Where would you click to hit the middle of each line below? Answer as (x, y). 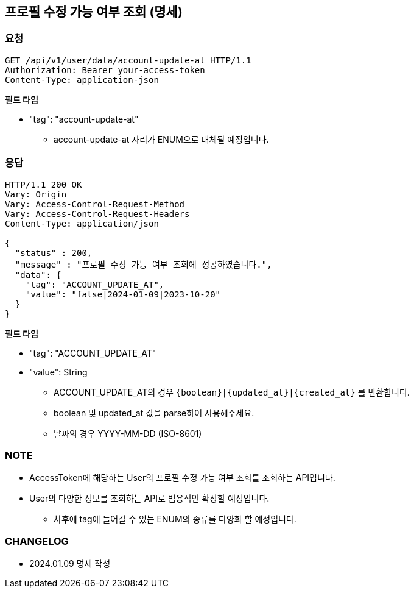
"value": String (58, 372)
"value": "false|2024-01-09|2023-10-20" (123, 294)
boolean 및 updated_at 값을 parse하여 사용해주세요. (154, 413)
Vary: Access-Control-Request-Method (95, 204)
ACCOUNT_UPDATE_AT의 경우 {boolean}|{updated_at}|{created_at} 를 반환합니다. (232, 392)
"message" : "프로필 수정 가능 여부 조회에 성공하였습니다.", (143, 264)
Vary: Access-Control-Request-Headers (97, 214)
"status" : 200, (54, 253)
